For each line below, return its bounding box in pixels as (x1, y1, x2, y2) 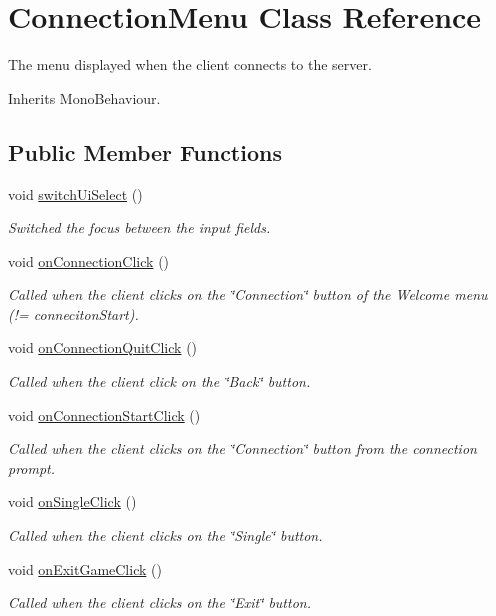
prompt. (8, 457, 56, 478)
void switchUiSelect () (8, 183, 143, 204)
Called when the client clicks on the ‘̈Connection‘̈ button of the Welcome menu (8, 284, 488, 305)
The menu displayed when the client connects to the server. (8, 54, 372, 75)
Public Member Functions (8, 136, 282, 167)
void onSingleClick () (8, 491, 137, 512)
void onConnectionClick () (8, 250, 170, 271)
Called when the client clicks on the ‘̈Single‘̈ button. (8, 525, 323, 546)
